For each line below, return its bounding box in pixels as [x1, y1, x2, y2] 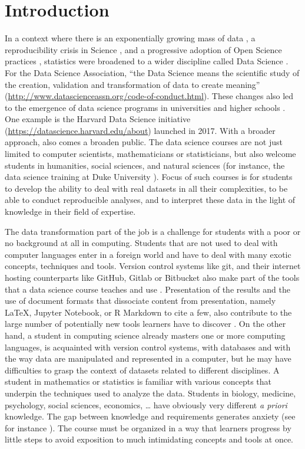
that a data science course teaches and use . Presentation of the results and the [5, 283, 290, 295]
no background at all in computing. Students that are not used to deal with [5, 237, 278, 249]
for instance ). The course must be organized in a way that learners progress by [5, 421, 291, 434]
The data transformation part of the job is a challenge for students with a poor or [5, 225, 301, 237]
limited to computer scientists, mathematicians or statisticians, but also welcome [5, 148, 296, 160]
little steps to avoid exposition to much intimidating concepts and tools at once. [5, 433, 293, 445]
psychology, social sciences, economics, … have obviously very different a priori [5, 398, 287, 411]
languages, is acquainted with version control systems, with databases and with [5, 340, 291, 353]
